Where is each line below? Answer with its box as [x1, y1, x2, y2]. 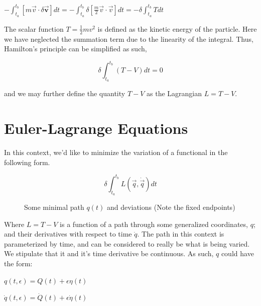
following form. [4, 157, 50, 167]
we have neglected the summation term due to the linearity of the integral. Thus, [4, 33, 253, 44]
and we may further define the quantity [4, 88, 125, 99]
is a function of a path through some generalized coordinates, [60, 218, 248, 229]
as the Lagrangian [147, 88, 202, 99]
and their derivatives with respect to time [4, 228, 132, 239]
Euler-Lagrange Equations [4, 118, 188, 138]
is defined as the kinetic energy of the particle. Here [97, 23, 257, 34]
